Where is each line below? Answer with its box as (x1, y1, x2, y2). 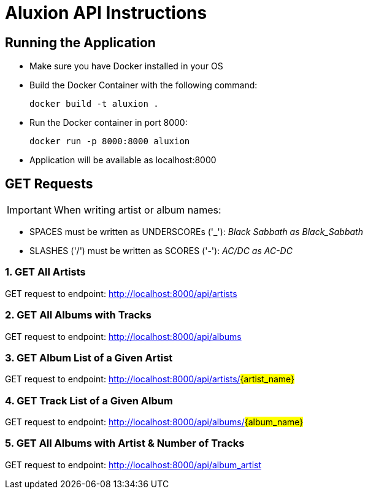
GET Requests (5, 176, 93, 191)
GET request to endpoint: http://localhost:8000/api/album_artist (5, 459, 262, 470)
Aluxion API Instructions (5, 2, 207, 23)
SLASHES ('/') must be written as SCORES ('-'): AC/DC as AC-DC (29, 245, 293, 257)
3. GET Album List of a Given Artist (5, 351, 173, 364)
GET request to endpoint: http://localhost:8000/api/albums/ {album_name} (5, 417, 304, 428)
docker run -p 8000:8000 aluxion (29, 136, 190, 147)
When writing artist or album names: (53, 204, 221, 217)
